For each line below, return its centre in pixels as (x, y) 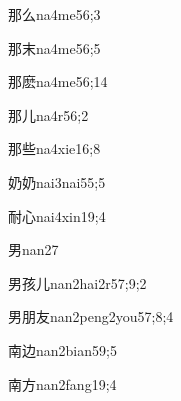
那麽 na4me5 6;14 (58, 81)
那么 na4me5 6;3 (54, 14)
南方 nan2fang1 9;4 (62, 383)
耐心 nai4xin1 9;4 (57, 215)
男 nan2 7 (33, 249)
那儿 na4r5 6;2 (48, 114)
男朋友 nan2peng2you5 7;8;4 (91, 316)
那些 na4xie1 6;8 (54, 148)
